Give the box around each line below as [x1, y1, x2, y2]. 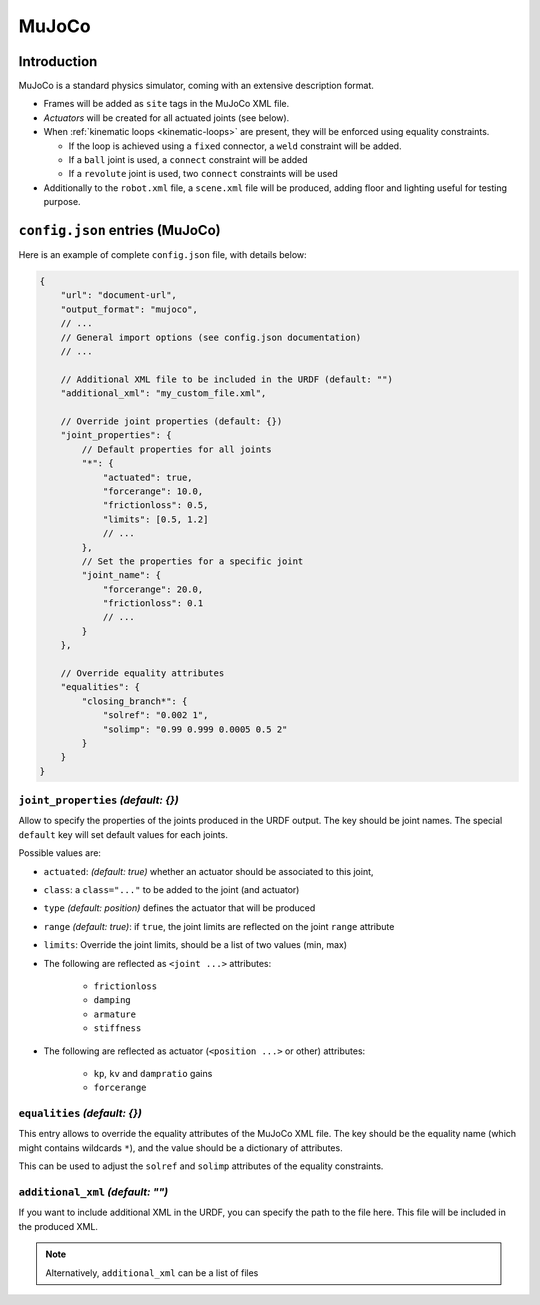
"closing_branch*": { [81, 695, 188, 707]
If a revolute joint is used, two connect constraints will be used [68, 168, 339, 180]
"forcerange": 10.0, [102, 485, 204, 497]
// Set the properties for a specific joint [81, 555, 304, 567]
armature [93, 1008, 137, 1020]
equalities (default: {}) [18, 1106, 142, 1120]
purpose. [43, 196, 81, 208]
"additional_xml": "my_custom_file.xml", [60, 388, 267, 399]
